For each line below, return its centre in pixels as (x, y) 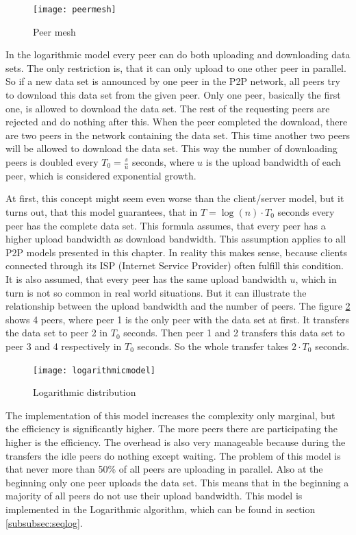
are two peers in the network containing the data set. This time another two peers (178, 135)
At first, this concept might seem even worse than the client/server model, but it (175, 198)
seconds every (306, 212)
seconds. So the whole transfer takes (213, 346)
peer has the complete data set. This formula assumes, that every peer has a (166, 225)
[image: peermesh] (75, 10)
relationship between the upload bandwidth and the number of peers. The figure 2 (178, 306)
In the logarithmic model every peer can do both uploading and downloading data (178, 54)
